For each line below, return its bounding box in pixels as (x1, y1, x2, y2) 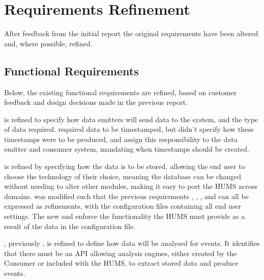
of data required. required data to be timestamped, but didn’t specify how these (4, 124, 254, 134)
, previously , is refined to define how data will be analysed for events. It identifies (4, 238, 260, 248)
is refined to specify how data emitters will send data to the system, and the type (4, 114, 258, 124)
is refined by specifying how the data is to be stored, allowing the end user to (4, 161, 245, 172)
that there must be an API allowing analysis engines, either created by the (4, 247, 237, 258)
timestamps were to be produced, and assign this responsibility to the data (4, 133, 238, 144)
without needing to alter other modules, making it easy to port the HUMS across (4, 181, 257, 191)
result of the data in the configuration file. (4, 220, 136, 231)
